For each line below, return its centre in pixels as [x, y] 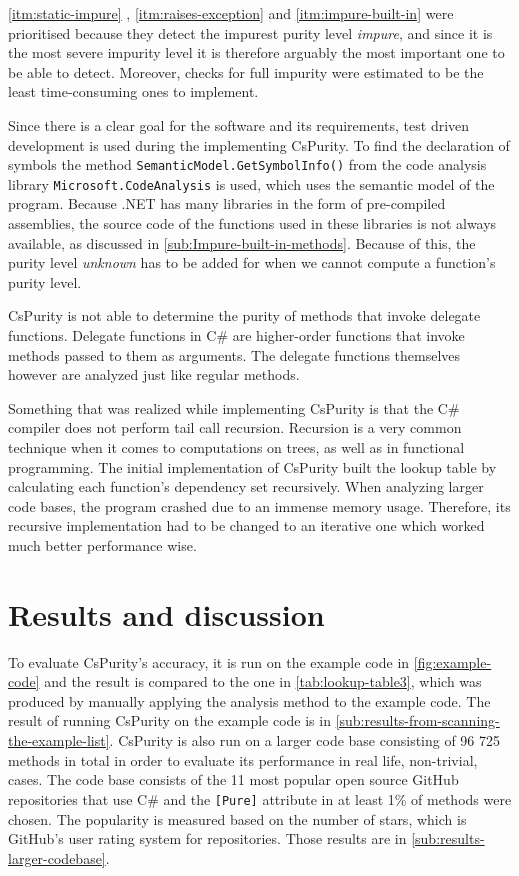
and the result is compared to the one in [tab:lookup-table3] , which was [263, 681]
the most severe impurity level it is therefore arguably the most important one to [256, 52]
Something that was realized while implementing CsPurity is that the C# [234, 407]
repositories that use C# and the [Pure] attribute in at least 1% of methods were [260, 798]
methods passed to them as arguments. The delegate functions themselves [234, 354]
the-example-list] [59, 740]
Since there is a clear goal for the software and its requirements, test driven [239, 124]
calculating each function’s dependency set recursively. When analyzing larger [246, 486]
